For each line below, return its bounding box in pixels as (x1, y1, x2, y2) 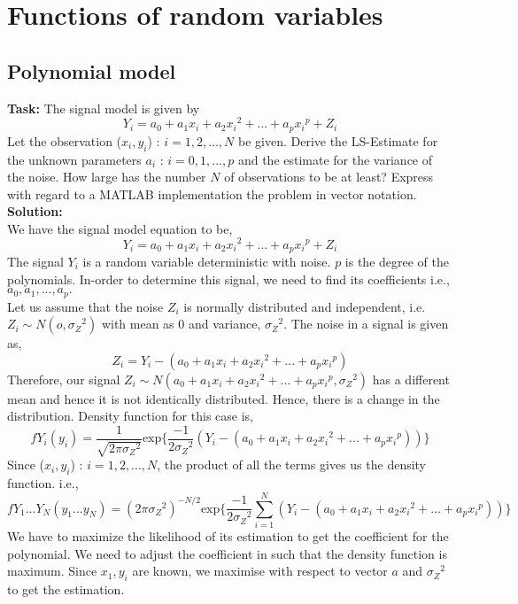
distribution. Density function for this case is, (7, 407, 253, 425)
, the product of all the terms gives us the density (157, 455, 427, 474)
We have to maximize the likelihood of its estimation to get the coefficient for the (7, 526, 449, 545)
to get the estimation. (7, 579, 125, 598)
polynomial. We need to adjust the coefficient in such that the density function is (7, 544, 447, 562)
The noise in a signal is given (290, 314, 449, 333)
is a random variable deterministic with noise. (82, 252, 331, 270)
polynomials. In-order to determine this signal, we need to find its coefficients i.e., (7, 269, 450, 288)
